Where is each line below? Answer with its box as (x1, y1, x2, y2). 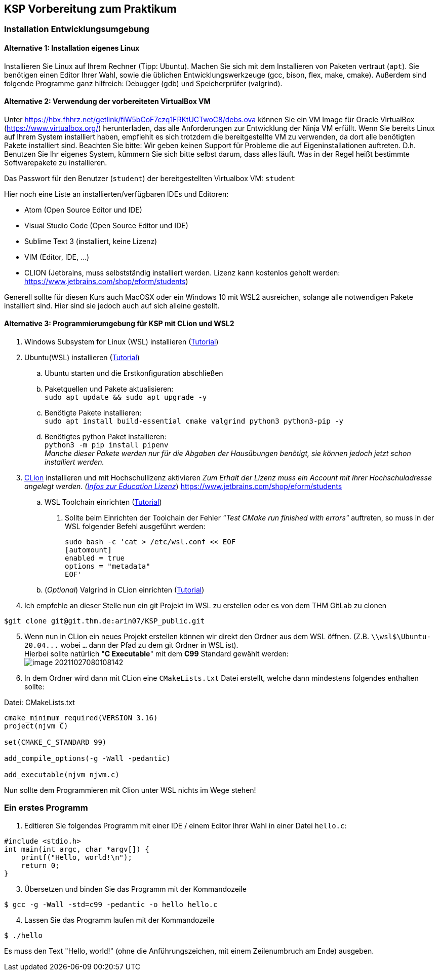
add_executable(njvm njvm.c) (4, 771, 119, 779)
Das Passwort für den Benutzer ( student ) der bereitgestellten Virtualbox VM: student (4, 173, 296, 183)
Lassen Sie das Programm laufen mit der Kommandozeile (24, 915, 215, 924)
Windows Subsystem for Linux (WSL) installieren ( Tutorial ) (24, 337, 219, 346)
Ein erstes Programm (4, 803, 88, 813)
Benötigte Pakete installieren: (45, 408, 142, 417)
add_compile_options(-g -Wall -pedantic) (4, 754, 171, 763)
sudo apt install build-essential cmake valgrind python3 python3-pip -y (45, 417, 344, 426)
